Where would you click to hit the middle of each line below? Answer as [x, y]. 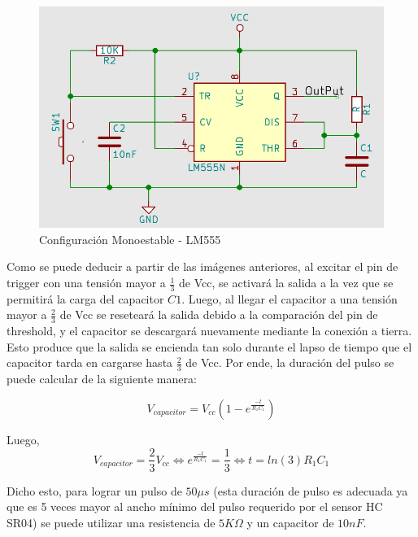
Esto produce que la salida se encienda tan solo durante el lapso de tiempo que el [209, 346]
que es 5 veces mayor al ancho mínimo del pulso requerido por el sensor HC [195, 506]
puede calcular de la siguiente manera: [102, 379]
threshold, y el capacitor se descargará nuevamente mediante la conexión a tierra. [209, 331]
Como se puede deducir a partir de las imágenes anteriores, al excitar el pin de [202, 266]
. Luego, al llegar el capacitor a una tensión [290, 298]
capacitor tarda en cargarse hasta [90, 362]
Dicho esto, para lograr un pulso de [94, 490]
